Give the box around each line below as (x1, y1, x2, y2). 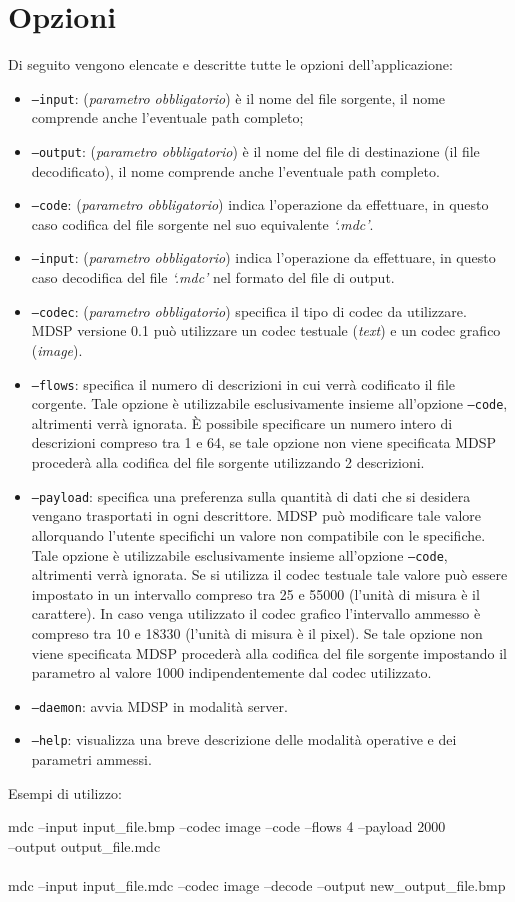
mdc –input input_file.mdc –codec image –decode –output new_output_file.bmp (8, 875, 506, 895)
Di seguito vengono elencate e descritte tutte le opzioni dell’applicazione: (8, 54, 453, 75)
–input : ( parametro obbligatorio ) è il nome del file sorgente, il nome (31, 87, 446, 108)
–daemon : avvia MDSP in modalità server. (31, 695, 288, 716)
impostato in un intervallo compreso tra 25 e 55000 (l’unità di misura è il (31, 583, 480, 604)
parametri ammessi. (31, 749, 152, 770)
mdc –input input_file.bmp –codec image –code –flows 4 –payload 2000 (8, 816, 446, 837)
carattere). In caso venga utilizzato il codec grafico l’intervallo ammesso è (31, 603, 481, 624)
